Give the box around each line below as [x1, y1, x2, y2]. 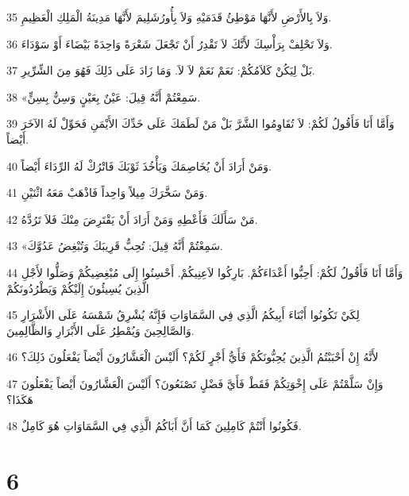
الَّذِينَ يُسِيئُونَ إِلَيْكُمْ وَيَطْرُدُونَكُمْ [6, 279, 149, 296]
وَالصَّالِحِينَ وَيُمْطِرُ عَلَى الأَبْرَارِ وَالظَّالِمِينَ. [6, 321, 195, 338]
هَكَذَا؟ [6, 390, 33, 407]
